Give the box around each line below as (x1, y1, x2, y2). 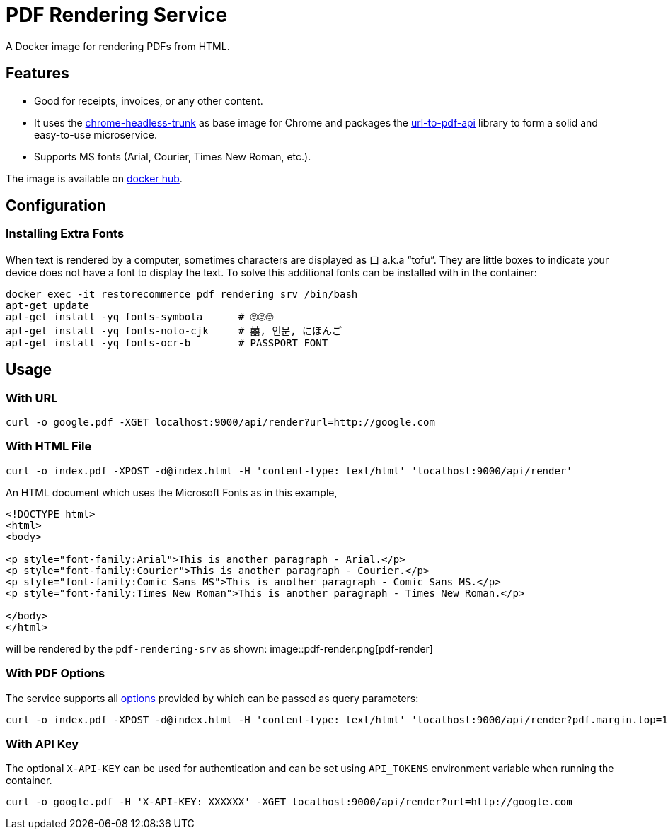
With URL (6, 390, 58, 405)
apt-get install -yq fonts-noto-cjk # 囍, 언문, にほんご (6, 325, 342, 337)
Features (6, 64, 69, 83)
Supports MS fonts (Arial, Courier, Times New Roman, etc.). (34, 150, 311, 163)
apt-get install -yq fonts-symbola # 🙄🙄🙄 (6, 310, 274, 322)
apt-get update (6, 299, 90, 311)
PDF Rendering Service (6, 3, 228, 27)
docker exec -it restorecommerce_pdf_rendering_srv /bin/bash (6, 288, 358, 300)
